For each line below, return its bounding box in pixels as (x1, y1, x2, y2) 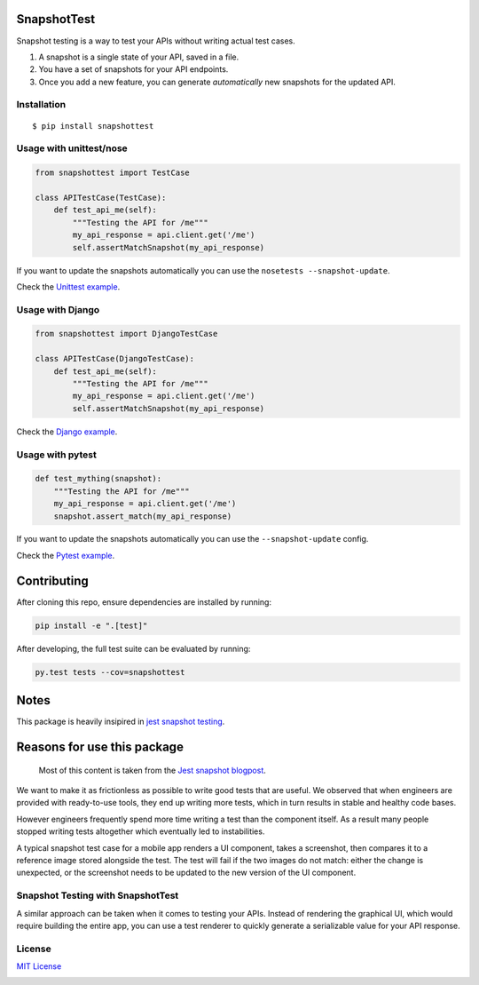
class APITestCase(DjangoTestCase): (35, 353, 195, 364)
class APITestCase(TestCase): (35, 192, 167, 203)
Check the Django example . (16, 426, 118, 437)
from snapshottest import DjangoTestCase (35, 329, 218, 339)
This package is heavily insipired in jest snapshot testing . (16, 716, 225, 727)
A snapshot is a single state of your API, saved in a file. (38, 52, 239, 62)
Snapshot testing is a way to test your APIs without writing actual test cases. (16, 36, 296, 46)
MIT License (16, 961, 62, 972)
